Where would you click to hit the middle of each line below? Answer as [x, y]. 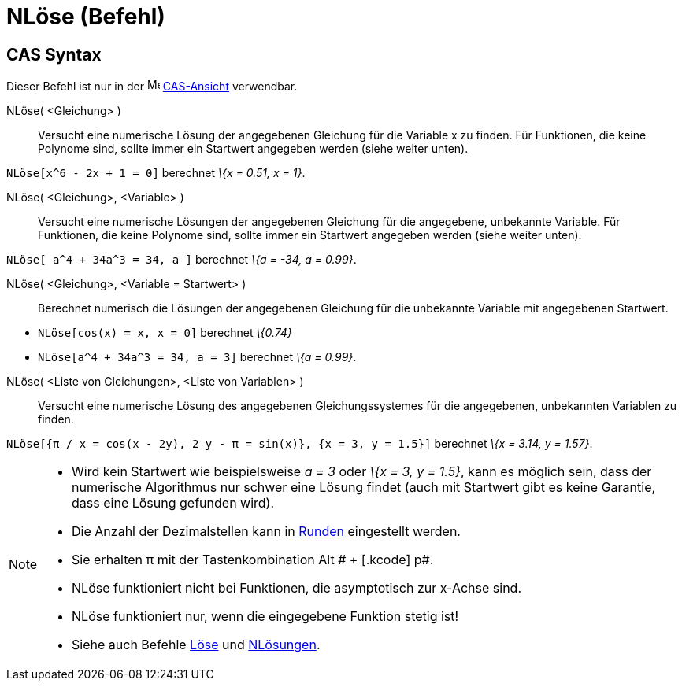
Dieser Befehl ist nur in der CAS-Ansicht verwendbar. [152, 87]
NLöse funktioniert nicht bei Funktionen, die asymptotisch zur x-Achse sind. [297, 588]
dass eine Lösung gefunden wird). [173, 503]
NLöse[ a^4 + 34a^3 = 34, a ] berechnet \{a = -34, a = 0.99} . [182, 260]
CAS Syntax [54, 54]
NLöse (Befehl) [86, 17]
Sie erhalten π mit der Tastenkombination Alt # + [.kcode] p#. [253, 560]
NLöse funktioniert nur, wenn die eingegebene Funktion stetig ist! [265, 617]
